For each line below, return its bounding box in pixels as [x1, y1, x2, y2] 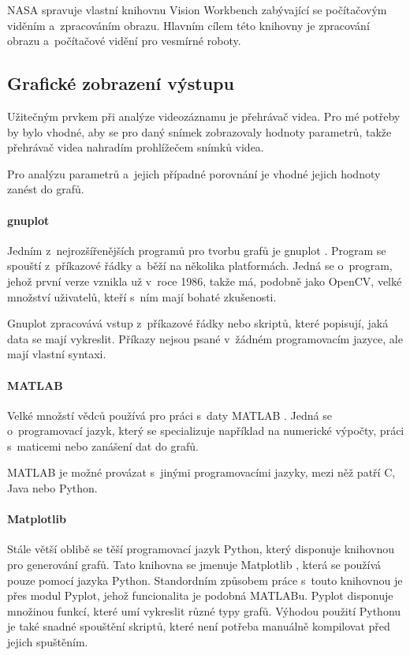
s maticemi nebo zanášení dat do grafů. [7, 437, 199, 454]
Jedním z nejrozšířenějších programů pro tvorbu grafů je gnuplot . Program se [7, 241, 386, 258]
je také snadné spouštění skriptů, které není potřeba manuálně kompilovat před [7, 618, 390, 634]
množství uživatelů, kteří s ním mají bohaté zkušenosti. [7, 288, 277, 305]
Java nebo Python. [7, 480, 98, 496]
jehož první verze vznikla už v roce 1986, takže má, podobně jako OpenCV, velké [7, 272, 402, 289]
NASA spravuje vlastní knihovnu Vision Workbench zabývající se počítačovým [7, 2, 387, 17]
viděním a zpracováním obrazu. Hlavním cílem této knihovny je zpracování [7, 17, 370, 33]
